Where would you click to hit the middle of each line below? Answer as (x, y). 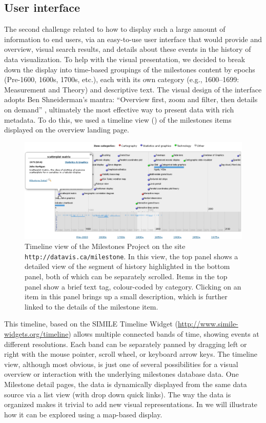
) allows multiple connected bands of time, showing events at (164, 333)
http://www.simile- (208, 324)
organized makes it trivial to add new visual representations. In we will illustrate (131, 404)
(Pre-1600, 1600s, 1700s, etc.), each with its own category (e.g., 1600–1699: (122, 79)
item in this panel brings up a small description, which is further (126, 296)
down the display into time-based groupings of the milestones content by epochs (130, 69)
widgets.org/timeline (36, 333)
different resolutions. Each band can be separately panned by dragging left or (126, 344)
